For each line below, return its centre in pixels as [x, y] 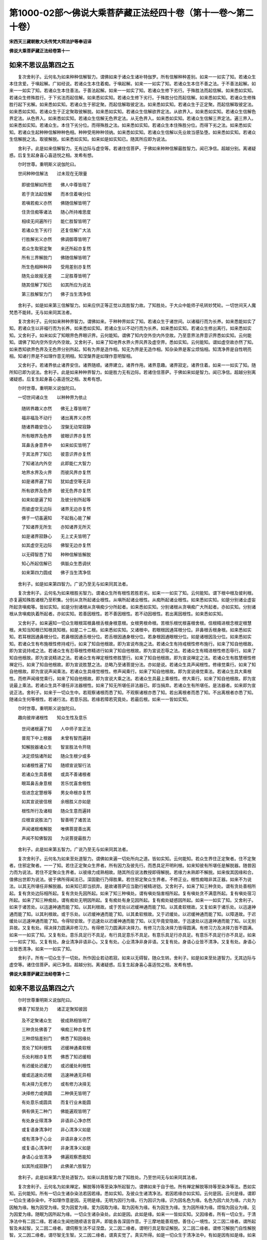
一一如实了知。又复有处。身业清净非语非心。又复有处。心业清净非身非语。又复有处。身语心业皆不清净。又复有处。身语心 [133, 942]
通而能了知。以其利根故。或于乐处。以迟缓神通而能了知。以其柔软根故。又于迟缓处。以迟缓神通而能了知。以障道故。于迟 [133, 914]
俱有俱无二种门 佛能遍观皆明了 [56, 1112]
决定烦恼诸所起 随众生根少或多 [56, 756]
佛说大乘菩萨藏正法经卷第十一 [40, 51]
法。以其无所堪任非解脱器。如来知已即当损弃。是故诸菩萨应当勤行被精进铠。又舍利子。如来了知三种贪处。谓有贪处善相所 [133, 886]
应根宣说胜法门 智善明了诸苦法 [56, 820]
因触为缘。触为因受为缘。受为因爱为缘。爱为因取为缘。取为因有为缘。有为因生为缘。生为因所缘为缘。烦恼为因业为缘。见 [133, 1207]
